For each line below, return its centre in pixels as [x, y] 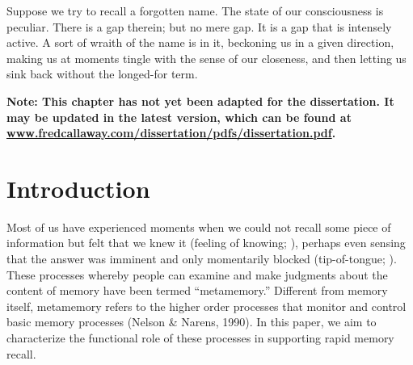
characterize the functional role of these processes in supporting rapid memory [200, 338]
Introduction [78, 188]
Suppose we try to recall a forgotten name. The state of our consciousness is [195, 10]
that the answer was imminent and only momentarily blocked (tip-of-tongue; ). [202, 259]
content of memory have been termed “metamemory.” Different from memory [197, 290]
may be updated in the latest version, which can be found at [179, 117]
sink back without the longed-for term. [102, 74]
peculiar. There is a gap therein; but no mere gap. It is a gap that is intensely [199, 26]
